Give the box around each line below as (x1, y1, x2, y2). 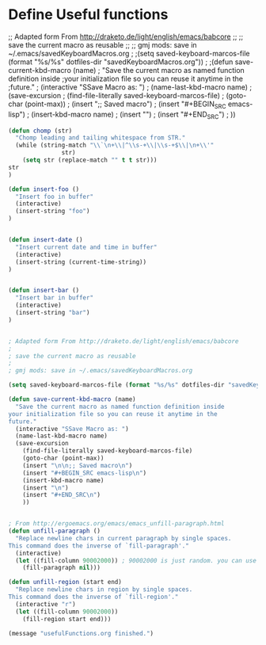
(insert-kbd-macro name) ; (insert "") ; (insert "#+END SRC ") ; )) (31, 109, 236, 120)
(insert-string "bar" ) (15, 309, 90, 317)
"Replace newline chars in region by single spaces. (15, 586, 193, 593)
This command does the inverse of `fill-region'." (8, 593, 179, 601)
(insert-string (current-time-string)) (15, 258, 147, 266)
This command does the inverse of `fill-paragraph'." (8, 541, 190, 550)
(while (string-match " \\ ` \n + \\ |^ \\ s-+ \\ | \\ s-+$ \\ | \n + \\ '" (15, 141, 215, 150)
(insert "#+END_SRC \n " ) (22, 491, 101, 499)
